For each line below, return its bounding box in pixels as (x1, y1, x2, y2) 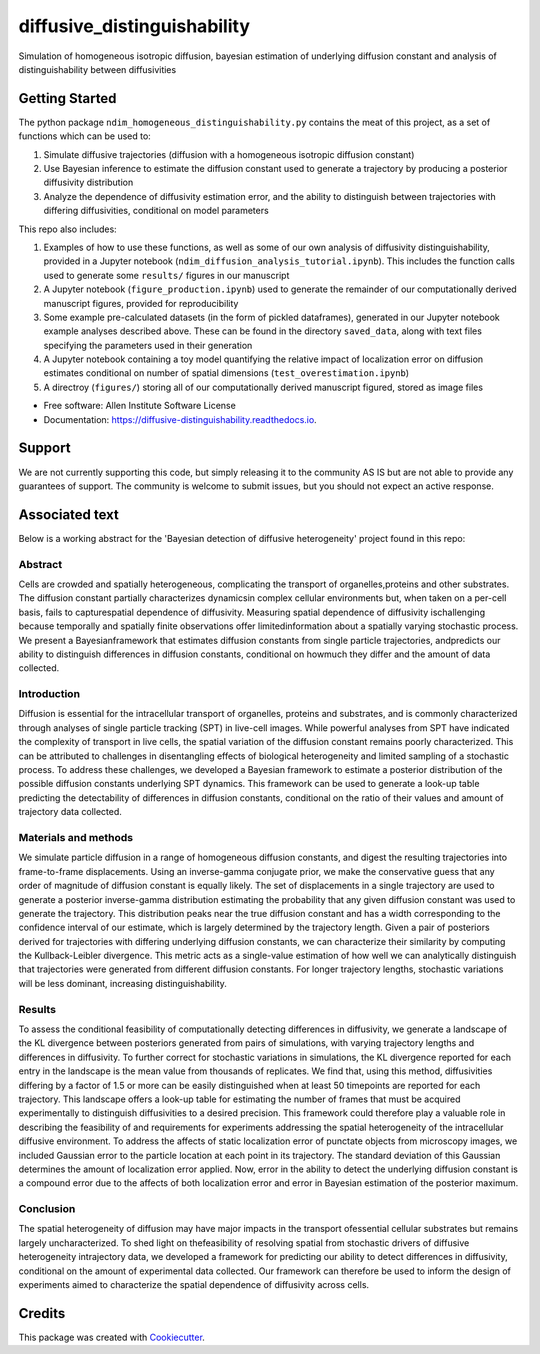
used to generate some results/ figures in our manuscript (43, 269, 290, 281)
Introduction (18, 687, 80, 701)
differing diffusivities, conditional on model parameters (43, 205, 269, 217)
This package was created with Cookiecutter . (18, 1331, 205, 1343)
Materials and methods (18, 830, 134, 844)
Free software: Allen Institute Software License (43, 400, 237, 412)
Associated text (18, 506, 120, 523)
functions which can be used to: (18, 130, 152, 142)
